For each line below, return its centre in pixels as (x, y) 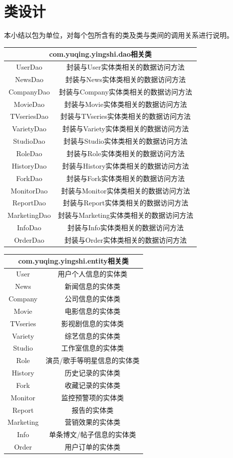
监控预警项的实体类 (93, 397)
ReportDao (29, 203)
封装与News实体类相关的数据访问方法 (125, 79)
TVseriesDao (29, 116)
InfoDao (29, 228)
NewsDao (29, 79)
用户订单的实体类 (93, 447)
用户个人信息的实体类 (93, 274)
